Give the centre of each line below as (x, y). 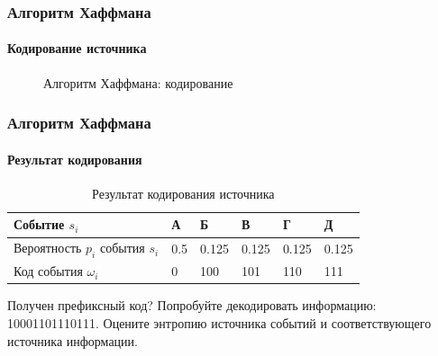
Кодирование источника (77, 48)
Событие (39, 224)
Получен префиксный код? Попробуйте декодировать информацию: (192, 305)
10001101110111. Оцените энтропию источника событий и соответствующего (219, 323)
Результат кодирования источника (183, 193)
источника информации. (73, 340)
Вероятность (48, 248)
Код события (48, 271)
